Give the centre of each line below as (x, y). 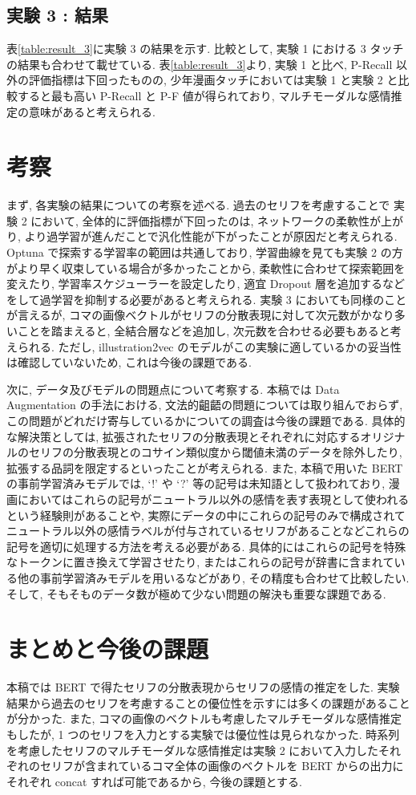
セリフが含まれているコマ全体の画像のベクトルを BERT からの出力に (222, 766)
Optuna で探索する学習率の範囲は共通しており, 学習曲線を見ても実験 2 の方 (205, 252)
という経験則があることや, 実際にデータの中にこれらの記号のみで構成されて (206, 515)
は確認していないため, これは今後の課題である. (129, 362)
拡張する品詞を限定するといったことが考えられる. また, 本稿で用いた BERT (205, 467)
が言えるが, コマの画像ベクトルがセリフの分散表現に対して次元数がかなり (200, 315)
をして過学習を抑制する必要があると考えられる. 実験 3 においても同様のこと (207, 299)
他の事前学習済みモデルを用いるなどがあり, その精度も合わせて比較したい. (213, 577)
